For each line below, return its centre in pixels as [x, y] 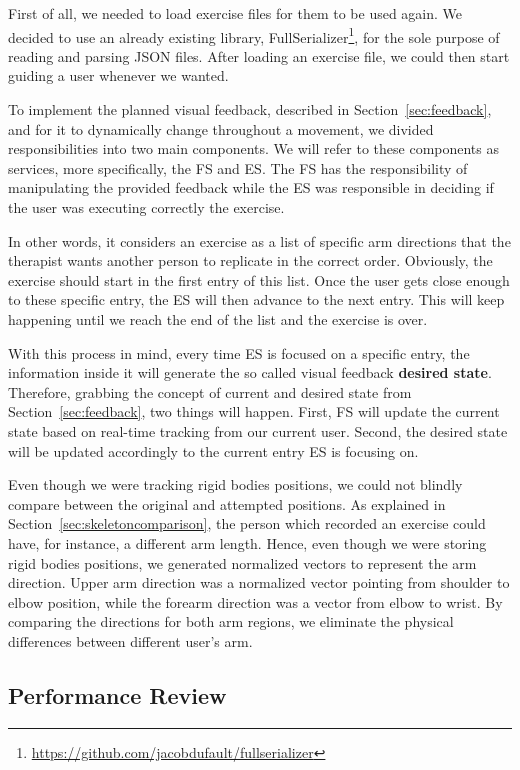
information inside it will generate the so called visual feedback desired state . [250, 372]
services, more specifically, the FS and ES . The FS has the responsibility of [238, 167]
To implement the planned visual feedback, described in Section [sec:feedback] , [250, 109]
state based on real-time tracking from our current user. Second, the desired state [258, 430]
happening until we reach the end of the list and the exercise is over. [218, 318]
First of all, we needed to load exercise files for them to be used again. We [235, 13]
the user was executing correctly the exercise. [146, 207]
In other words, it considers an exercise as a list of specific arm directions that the [259, 240]
